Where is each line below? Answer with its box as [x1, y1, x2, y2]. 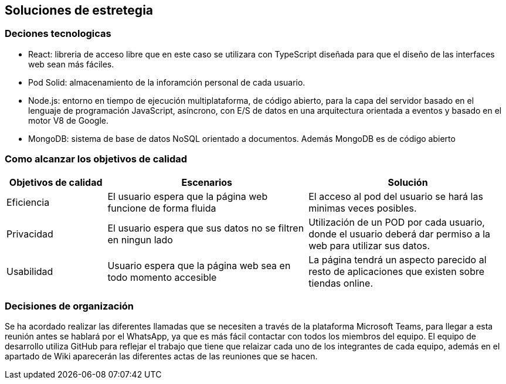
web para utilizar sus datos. [308, 239, 430, 252]
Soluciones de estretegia [5, 3, 154, 18]
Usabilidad [6, 265, 53, 277]
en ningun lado [107, 233, 173, 246]
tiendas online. [308, 277, 373, 289]
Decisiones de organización [5, 300, 134, 312]
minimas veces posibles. [308, 202, 417, 214]
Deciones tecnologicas [5, 28, 111, 40]
